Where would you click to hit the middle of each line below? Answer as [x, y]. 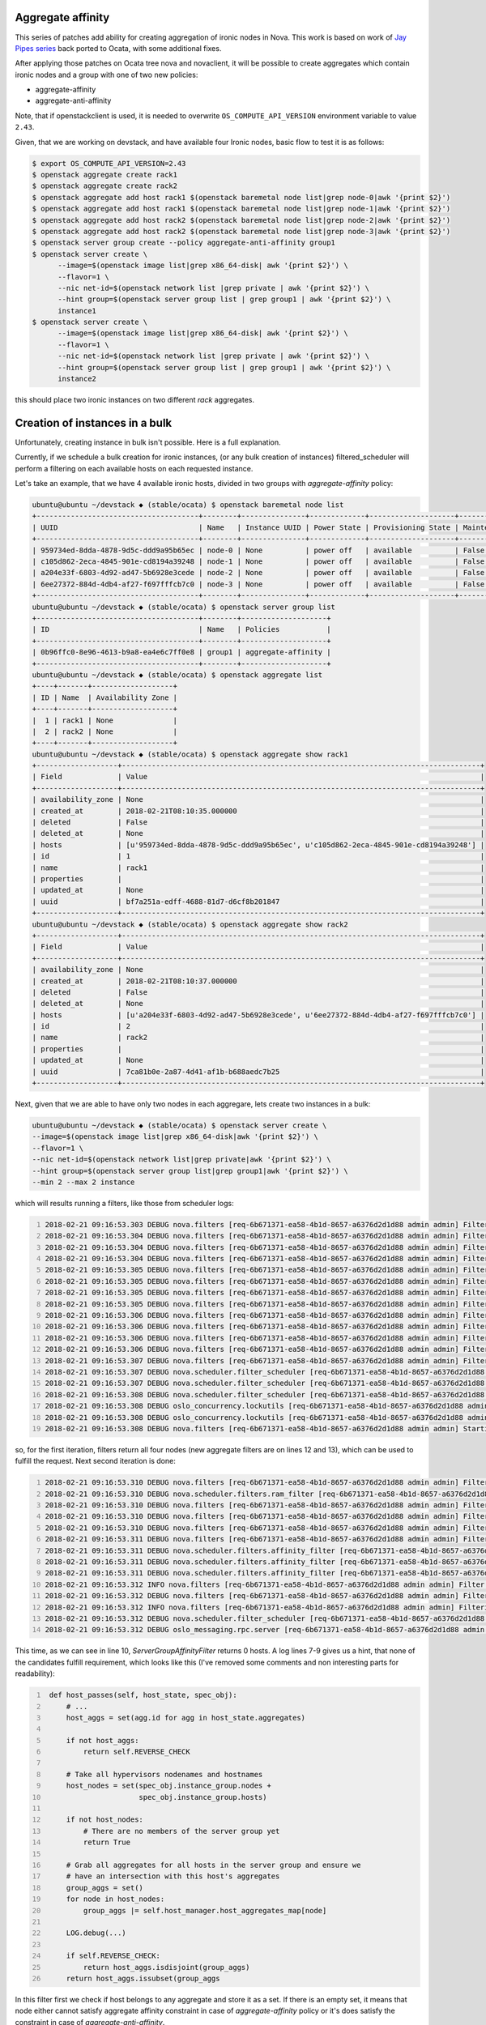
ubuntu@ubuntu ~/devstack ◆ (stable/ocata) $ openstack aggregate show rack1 [190, 754]
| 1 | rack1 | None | [105, 720]
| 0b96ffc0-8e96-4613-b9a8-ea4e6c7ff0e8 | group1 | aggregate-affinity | [181, 652]
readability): [35, 1673]
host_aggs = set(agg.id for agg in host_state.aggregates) [186, 1718]
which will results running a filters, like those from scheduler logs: [124, 1203]
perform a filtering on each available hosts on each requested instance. [134, 468]
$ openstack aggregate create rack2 [105, 186]
